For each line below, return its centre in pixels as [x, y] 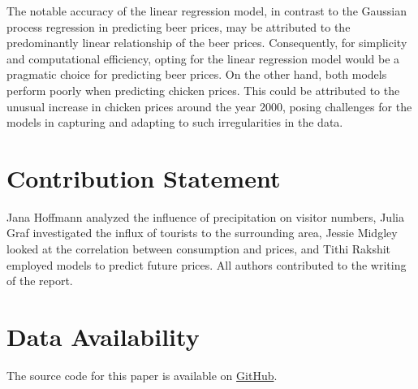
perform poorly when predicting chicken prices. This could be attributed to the [203, 90]
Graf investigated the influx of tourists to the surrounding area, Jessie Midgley [202, 233]
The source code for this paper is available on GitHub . [142, 375]
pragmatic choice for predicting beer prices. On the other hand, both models [197, 74]
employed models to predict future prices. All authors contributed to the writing [207, 264]
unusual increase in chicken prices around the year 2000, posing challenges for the [209, 106]
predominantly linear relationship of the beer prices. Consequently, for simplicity [207, 43]
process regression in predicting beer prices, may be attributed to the [179, 26]
